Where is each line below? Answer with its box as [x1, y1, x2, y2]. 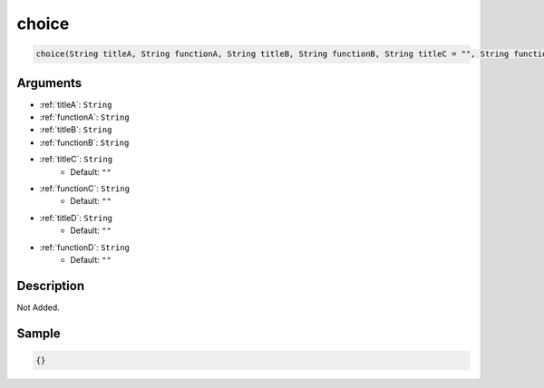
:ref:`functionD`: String [39, 241, 131, 253]
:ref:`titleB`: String [39, 124, 112, 135]
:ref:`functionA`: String [39, 112, 131, 122]
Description [16, 277, 85, 294]
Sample [16, 325, 61, 341]
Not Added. [16, 302, 61, 313]
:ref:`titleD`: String [39, 212, 113, 223]
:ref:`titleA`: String [39, 99, 112, 110]
